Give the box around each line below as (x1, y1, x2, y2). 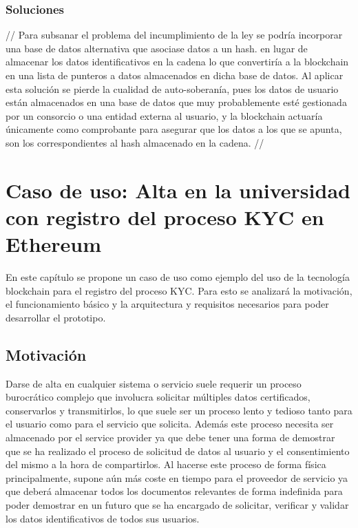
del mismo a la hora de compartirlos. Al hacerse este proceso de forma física (6, 457, 326, 472)
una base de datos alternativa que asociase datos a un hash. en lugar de (6, 41, 308, 55)
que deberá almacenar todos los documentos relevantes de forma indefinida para (6, 484, 343, 498)
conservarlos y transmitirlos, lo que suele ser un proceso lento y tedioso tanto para (6, 403, 352, 417)
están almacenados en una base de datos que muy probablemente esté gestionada (6, 95, 347, 109)
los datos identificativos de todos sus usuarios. (6, 511, 200, 525)
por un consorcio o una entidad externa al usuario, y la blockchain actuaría (6, 108, 323, 123)
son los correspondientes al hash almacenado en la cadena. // (6, 135, 264, 149)
